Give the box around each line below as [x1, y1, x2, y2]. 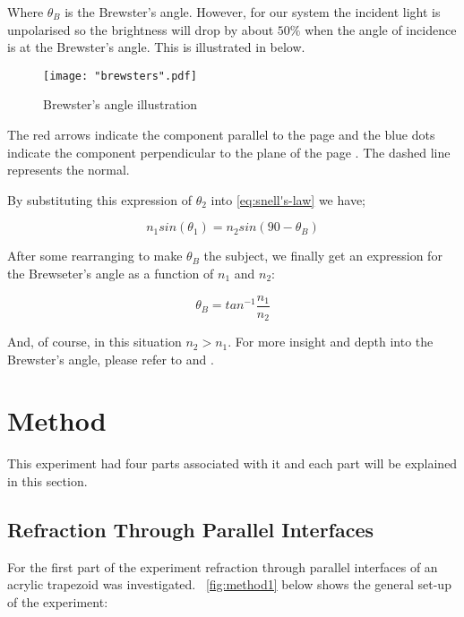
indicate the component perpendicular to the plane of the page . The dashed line [7, 142, 451, 161]
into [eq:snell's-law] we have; [211, 190, 365, 209]
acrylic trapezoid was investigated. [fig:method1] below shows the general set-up [7, 575, 451, 594]
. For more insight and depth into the [228, 332, 434, 351]
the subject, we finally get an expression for [203, 246, 443, 265]
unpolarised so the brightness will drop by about [7, 20, 274, 39]
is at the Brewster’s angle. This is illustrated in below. [7, 38, 305, 56]
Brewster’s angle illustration [43, 95, 198, 114]
